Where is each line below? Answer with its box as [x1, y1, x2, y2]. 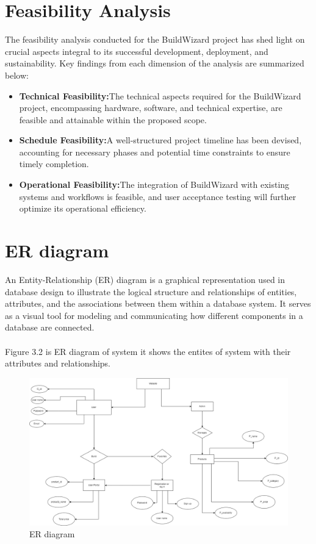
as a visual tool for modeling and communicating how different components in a [5, 309, 303, 321]
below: [5, 68, 29, 81]
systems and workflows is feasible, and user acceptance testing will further [19, 190, 296, 202]
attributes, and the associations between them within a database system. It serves [5, 297, 311, 310]
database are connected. [5, 321, 95, 334]
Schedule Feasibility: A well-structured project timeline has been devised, [19, 134, 302, 146]
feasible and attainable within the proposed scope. [19, 113, 207, 126]
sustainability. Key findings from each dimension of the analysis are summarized [5, 57, 304, 70]
